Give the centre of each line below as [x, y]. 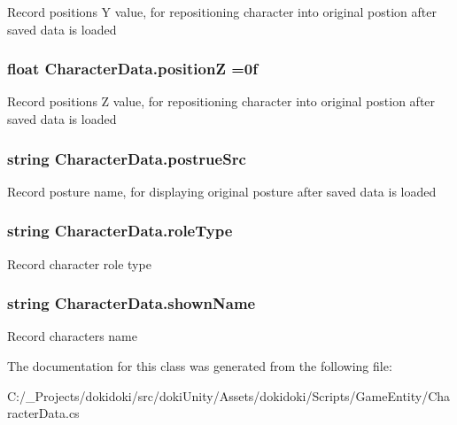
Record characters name [72, 336]
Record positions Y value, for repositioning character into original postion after [222, 12]
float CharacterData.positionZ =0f [132, 69]
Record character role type [79, 263]
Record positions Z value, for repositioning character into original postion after [221, 101]
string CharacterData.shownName [132, 303]
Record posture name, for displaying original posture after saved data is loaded [222, 191]
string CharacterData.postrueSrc [127, 158]
